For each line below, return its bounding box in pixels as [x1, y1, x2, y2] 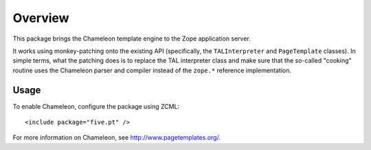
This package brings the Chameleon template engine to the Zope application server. [12, 34, 251, 43]
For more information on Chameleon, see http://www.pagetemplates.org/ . [12, 133, 221, 142]
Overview [12, 10, 69, 25]
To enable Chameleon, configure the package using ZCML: [12, 102, 180, 110]
